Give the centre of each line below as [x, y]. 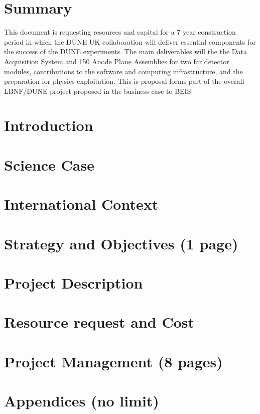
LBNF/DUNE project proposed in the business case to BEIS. [99, 91]
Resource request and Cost [99, 322]
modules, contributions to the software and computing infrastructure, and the [123, 71]
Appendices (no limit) [82, 401]
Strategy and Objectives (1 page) [121, 243]
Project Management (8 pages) [113, 361]
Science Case [49, 164]
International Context [81, 204]
